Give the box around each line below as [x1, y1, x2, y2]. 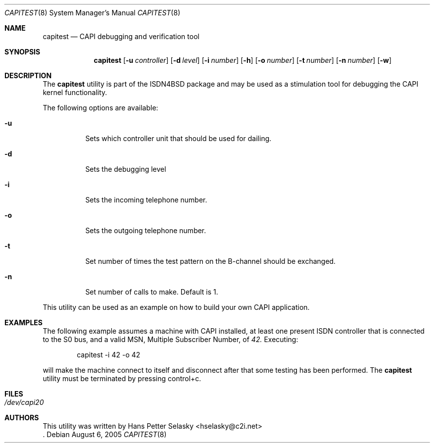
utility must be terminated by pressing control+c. [43, 374, 201, 383]
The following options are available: [43, 103, 158, 112]
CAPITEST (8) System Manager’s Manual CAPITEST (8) [4, 8, 181, 17]
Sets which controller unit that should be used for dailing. [85, 134, 272, 143]
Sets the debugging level [85, 165, 166, 173]
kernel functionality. [43, 88, 107, 97]
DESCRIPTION [4, 71, 52, 80]
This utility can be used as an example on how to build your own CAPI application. [43, 303, 310, 311]
